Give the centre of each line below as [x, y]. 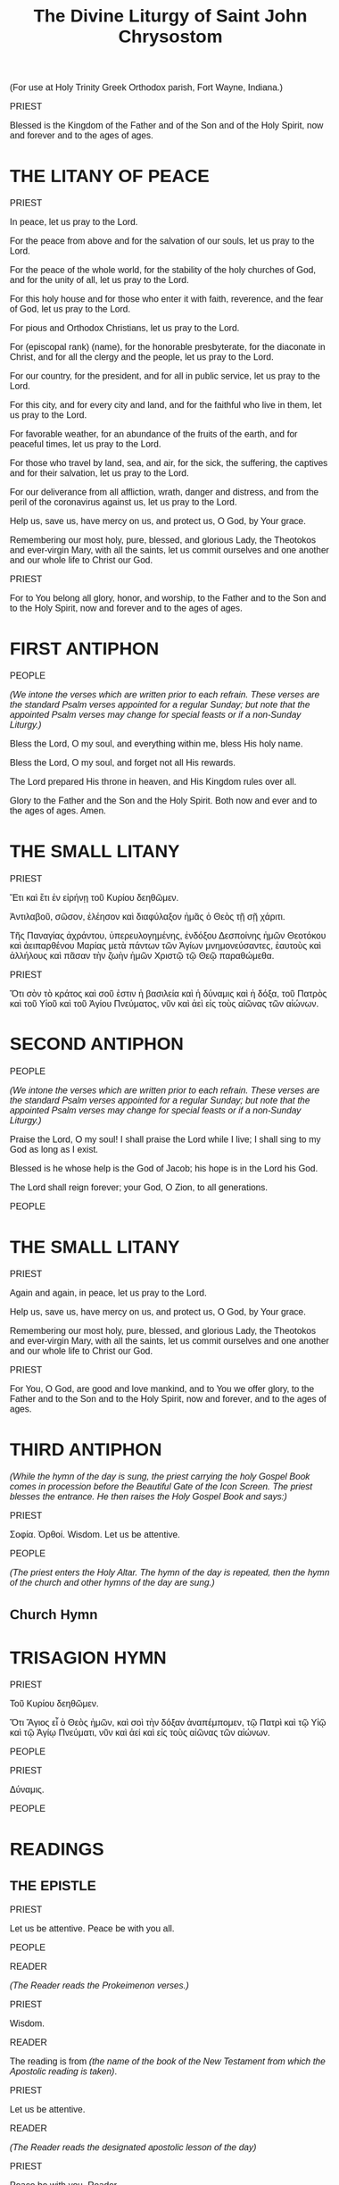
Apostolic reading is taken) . [64, 2072]
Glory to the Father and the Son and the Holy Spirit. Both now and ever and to [164, 801]
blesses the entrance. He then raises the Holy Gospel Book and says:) [149, 1497]
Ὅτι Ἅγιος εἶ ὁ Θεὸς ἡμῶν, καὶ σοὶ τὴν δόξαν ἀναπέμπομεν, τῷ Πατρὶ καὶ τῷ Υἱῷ [168, 1723]
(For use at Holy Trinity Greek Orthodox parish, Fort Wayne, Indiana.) [147, 88]
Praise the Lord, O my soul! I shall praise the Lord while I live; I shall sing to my [165, 1139]
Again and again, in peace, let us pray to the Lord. [109, 1293]
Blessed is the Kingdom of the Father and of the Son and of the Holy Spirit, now [167, 125]
